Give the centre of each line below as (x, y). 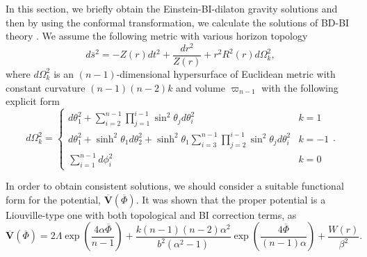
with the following (300, 87)
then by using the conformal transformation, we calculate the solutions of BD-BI (178, 22)
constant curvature (46, 87)
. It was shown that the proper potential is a (231, 199)
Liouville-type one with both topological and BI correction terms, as (151, 214)
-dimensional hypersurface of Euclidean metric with (226, 73)
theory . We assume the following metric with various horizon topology (157, 36)
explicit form (33, 101)
